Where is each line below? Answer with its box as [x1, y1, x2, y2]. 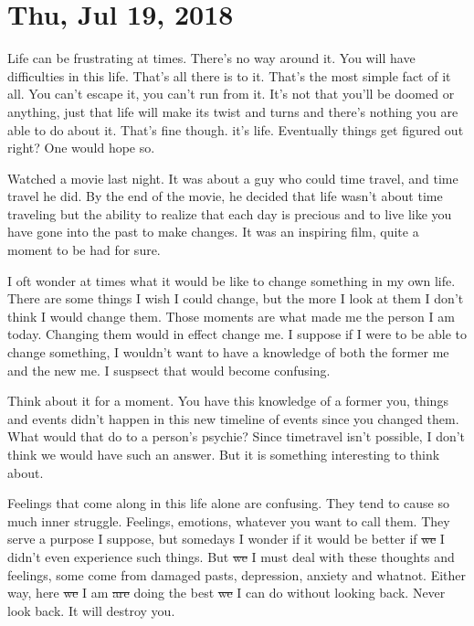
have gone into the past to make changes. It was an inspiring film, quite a [7, 222, 419, 241]
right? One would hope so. [7, 138, 155, 157]
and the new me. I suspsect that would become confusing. [7, 360, 331, 379]
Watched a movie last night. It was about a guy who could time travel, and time [7, 168, 458, 187]
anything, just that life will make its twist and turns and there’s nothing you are [7, 101, 458, 121]
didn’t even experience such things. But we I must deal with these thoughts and [7, 546, 455, 566]
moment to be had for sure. [7, 240, 161, 260]
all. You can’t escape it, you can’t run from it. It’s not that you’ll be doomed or [7, 84, 455, 103]
